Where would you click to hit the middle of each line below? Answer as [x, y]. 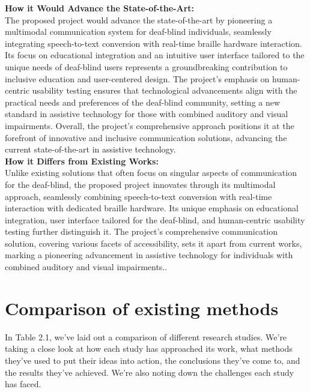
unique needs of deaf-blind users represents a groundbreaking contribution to [146, 66]
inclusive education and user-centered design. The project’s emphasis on [137, 78]
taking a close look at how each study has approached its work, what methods [149, 348]
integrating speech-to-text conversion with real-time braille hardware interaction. [153, 43]
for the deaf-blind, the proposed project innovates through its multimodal [140, 184]
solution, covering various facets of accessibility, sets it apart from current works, [153, 243]
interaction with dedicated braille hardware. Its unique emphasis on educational [152, 208]
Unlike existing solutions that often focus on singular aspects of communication [151, 173]
